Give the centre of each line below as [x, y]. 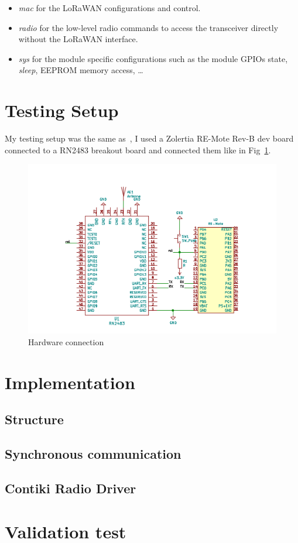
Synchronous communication [93, 454]
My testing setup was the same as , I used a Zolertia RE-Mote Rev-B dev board [149, 138]
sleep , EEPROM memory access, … [81, 70]
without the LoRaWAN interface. [78, 39]
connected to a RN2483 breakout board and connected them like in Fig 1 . [138, 150]
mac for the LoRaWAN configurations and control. [109, 8]
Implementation [70, 382]
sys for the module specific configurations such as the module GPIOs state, [153, 58]
